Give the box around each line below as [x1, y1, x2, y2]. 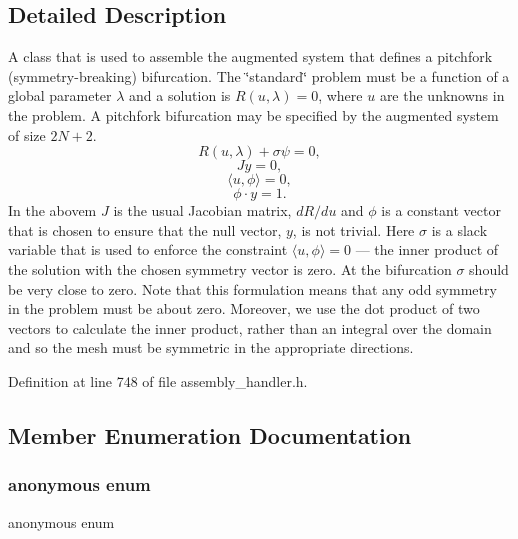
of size [8, 124, 46, 145]
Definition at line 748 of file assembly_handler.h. [8, 370, 308, 391]
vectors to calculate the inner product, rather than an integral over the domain [8, 317, 492, 338]
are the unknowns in [379, 85, 505, 106]
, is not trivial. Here [292, 219, 415, 240]
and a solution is [129, 85, 231, 106]
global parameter [8, 85, 112, 106]
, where [318, 85, 363, 106]
